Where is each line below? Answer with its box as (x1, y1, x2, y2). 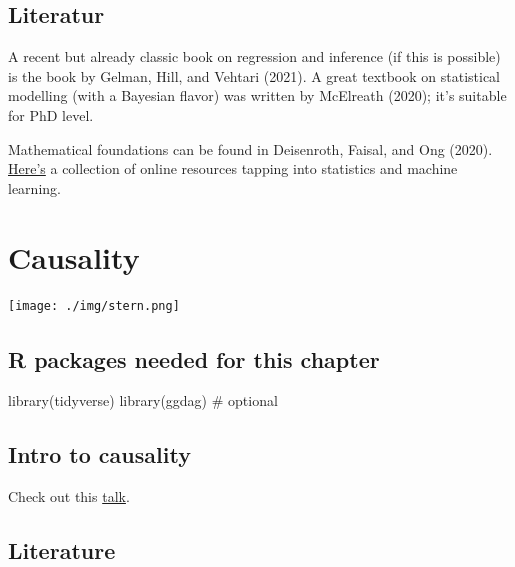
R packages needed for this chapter (8, 343, 380, 374)
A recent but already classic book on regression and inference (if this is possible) (8, 46, 501, 67)
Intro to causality (8, 439, 191, 470)
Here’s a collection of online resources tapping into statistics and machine (8, 158, 458, 179)
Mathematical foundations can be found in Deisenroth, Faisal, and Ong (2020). (8, 138, 493, 159)
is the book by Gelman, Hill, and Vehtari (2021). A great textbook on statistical (8, 65, 500, 86)
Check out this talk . (8, 486, 130, 507)
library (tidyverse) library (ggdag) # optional (8, 390, 278, 411)
